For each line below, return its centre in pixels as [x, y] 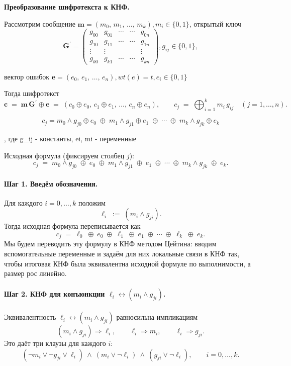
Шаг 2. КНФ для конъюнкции [55, 294]
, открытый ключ [215, 23]
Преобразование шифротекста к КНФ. [67, 7]
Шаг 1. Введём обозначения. [51, 183]
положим [92, 202]
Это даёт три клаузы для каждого [55, 343]
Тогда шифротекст [32, 93]
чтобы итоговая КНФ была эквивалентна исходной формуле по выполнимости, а [127, 263]
